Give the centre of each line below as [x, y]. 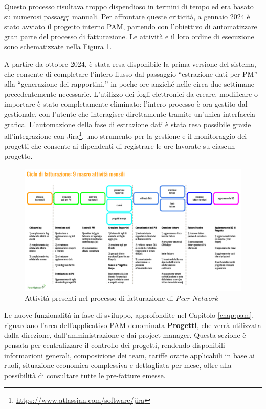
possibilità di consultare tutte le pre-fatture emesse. [85, 375]
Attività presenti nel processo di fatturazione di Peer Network [121, 298]
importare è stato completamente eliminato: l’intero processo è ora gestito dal [126, 104]
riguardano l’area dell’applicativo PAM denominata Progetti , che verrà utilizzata [133, 325]
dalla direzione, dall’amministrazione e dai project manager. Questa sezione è [125, 335]
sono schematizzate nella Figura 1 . [58, 46]
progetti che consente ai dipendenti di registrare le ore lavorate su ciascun [120, 146]
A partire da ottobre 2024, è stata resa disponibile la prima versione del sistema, [130, 63]
